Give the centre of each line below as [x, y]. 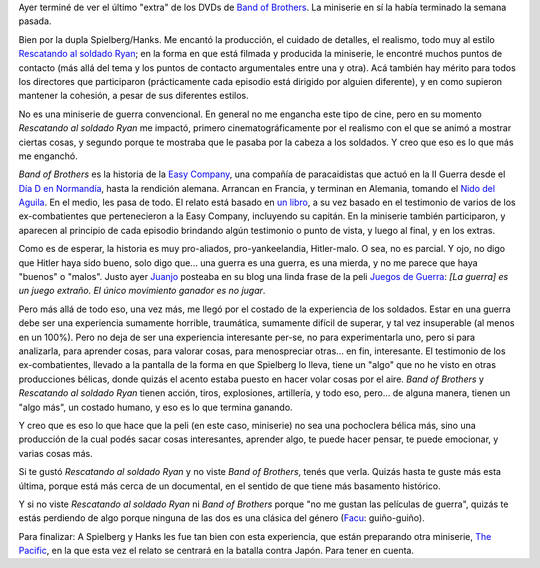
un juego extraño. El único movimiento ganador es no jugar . [142, 291]
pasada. [35, 21]
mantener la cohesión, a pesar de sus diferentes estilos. [133, 96]
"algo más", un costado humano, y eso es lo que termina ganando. [156, 407]
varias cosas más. [56, 453]
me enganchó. [48, 156]
